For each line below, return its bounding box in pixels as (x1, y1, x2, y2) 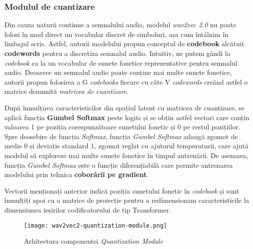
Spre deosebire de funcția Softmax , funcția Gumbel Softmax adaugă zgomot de (4, 131, 238, 141)
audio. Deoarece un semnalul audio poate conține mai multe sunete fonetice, (4, 67, 232, 77)
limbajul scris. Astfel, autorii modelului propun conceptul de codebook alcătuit (4, 38, 245, 49)
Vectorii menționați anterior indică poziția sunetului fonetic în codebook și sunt (4, 185, 239, 196)
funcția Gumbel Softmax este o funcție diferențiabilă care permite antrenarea (4, 160, 233, 170)
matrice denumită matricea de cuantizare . (4, 86, 129, 96)
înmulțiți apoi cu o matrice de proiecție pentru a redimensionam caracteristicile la (4, 195, 250, 205)
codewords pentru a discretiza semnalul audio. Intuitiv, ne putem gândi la (4, 48, 231, 58)
